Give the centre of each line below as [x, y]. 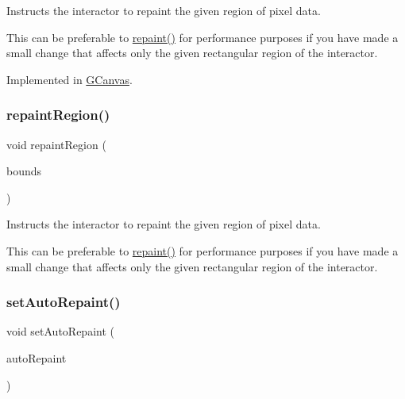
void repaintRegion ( [56, 144]
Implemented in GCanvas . [69, 79]
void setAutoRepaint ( [60, 331]
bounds [24, 171]
